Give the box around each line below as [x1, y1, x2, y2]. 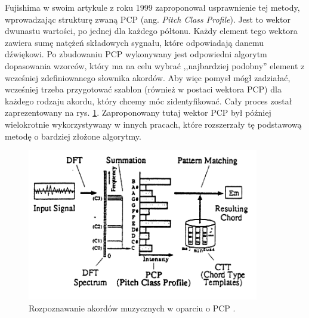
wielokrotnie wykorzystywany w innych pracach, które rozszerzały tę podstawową [5, 118, 302, 130]
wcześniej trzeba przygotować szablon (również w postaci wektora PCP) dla [5, 83, 282, 95]
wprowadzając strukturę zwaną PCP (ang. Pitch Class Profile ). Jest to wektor [5, 13, 291, 25]
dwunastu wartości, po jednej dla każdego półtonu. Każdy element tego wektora [5, 24, 298, 37]
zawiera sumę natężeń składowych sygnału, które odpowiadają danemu [5, 36, 264, 48]
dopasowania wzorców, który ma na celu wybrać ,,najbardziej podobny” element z [5, 59, 305, 72]
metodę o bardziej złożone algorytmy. [5, 129, 141, 142]
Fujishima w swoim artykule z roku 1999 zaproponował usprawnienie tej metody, [5, 1, 300, 13]
